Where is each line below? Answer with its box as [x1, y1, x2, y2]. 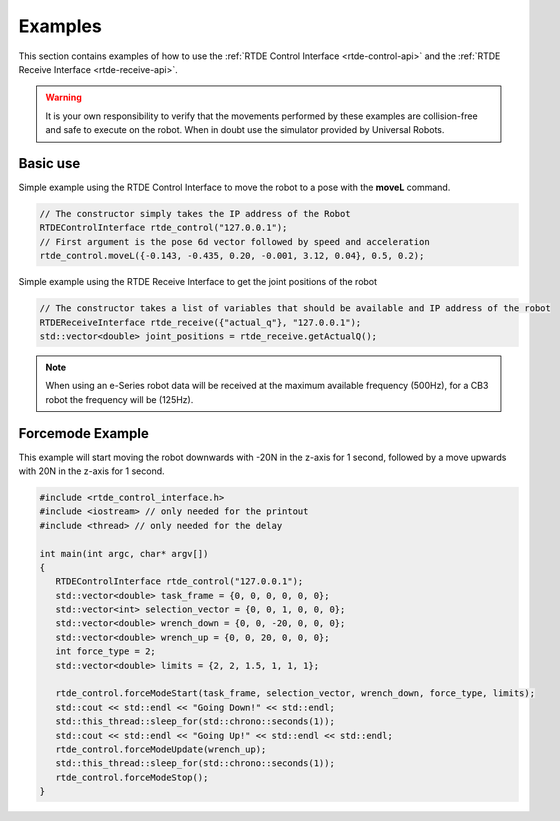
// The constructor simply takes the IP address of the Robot [39, 208, 351, 219]
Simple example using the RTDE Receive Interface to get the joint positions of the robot [18, 276, 378, 288]
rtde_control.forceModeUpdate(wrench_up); [55, 744, 267, 755]
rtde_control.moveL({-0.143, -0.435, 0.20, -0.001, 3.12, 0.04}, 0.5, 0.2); [39, 250, 425, 262]
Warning [45, 91, 82, 104]
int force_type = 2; [55, 646, 157, 657]
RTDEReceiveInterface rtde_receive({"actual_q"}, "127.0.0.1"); [39, 316, 362, 328]
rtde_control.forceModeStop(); [55, 771, 209, 783]
